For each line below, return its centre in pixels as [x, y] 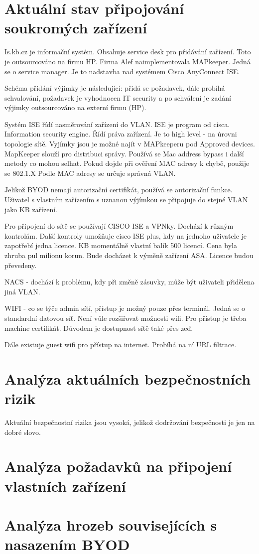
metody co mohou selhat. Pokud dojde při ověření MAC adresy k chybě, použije [127, 163]
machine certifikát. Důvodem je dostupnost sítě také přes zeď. [99, 328]
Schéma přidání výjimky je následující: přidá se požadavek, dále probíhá [115, 88]
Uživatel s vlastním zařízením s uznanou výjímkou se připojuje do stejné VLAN [126, 200]
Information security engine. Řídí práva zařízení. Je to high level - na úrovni [121, 134]
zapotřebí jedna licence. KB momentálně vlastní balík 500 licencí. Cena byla [121, 245]
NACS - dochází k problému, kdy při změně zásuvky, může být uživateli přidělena [129, 282]
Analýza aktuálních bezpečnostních [128, 378]
